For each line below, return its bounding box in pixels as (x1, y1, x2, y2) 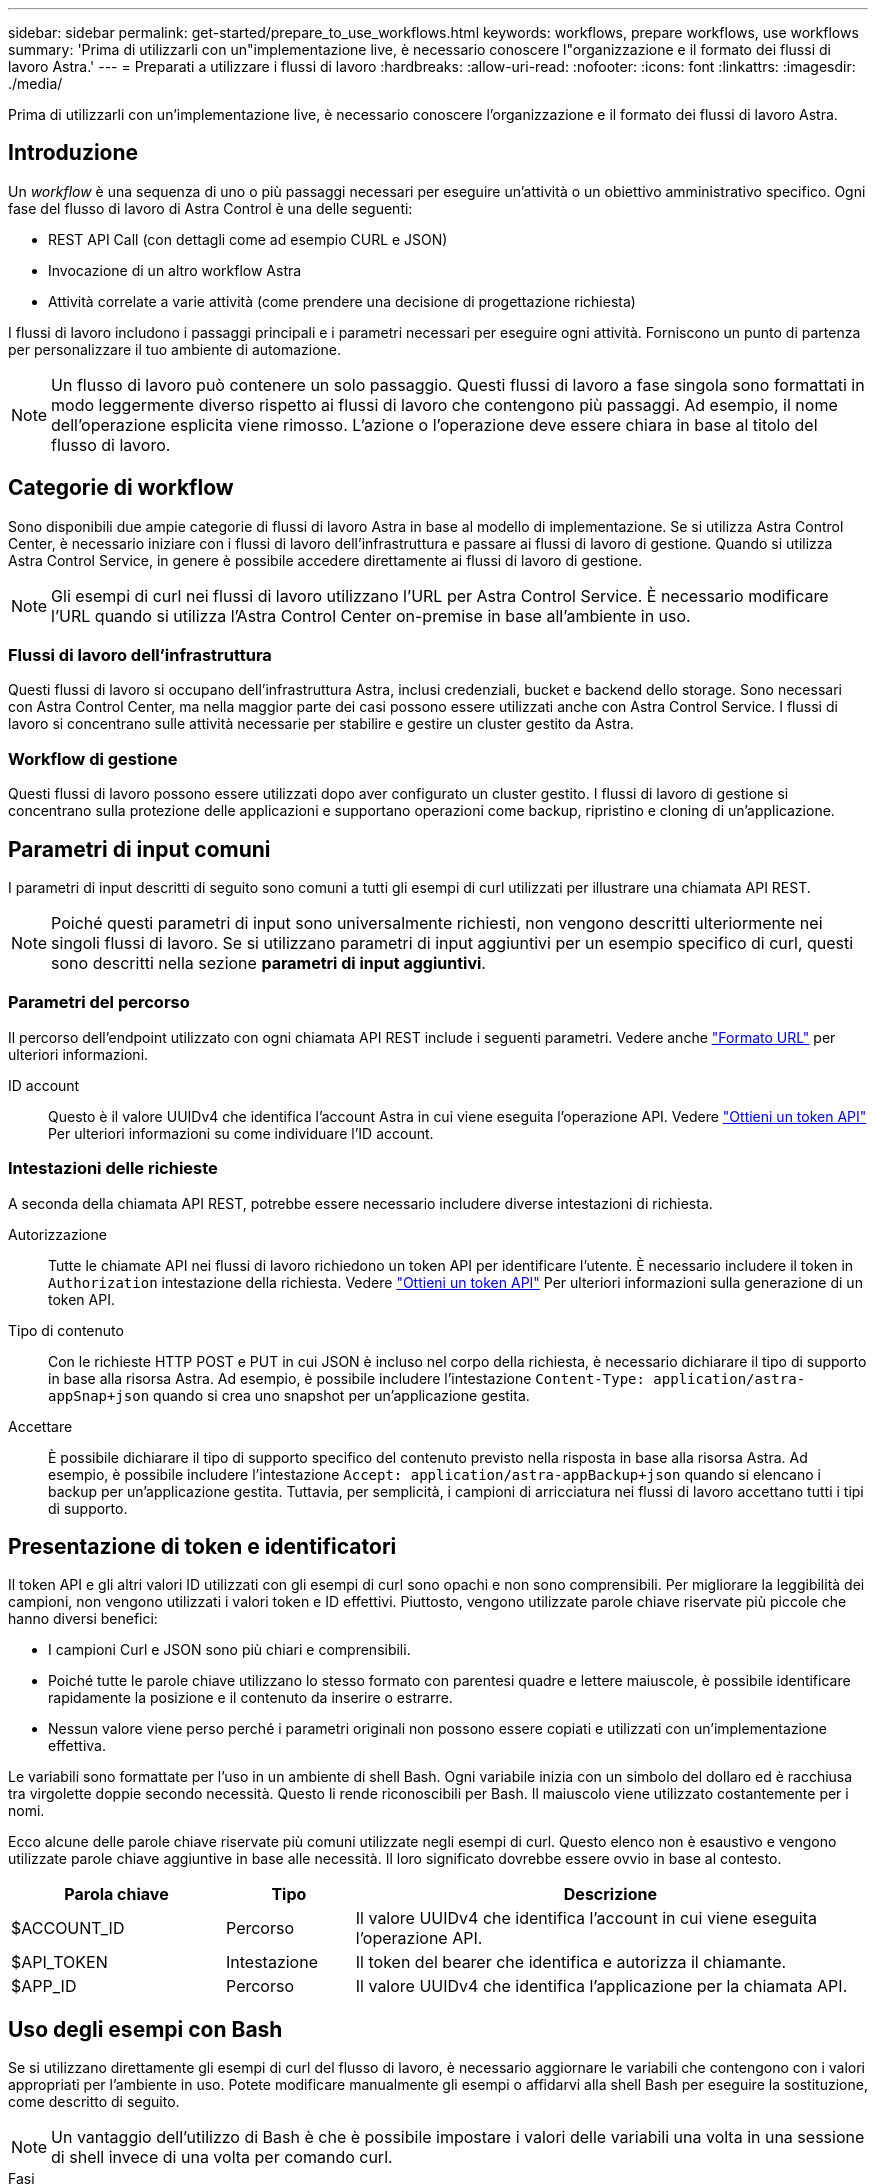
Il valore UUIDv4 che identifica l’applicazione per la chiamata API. (355, 1976, 848, 1997)
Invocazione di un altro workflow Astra (48, 261, 302, 279)
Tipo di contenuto (8, 1321, 124, 1339)
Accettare (8, 1417, 73, 1435)
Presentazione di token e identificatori (8, 1533, 397, 1559)
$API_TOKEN (11, 1952, 108, 1973)
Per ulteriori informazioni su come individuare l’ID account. (48, 1124, 434, 1142)
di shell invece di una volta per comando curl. (51, 2147, 393, 2168)
